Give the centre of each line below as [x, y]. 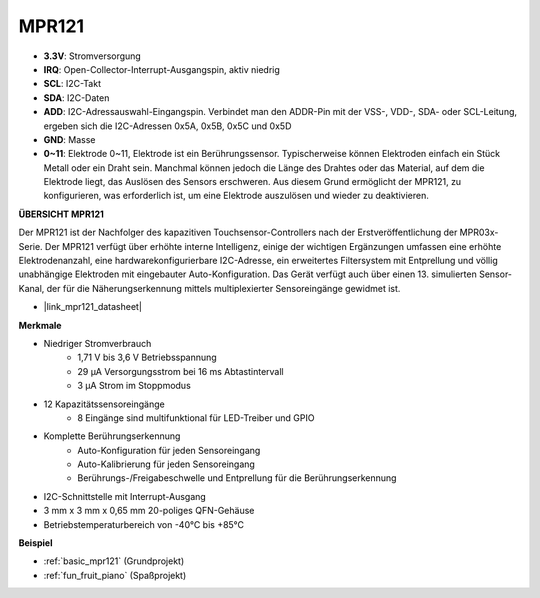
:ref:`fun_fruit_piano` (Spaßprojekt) [115, 575]
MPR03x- [479, 232]
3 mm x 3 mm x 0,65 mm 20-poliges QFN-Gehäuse [149, 511]
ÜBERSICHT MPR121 [61, 214]
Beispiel [35, 543]
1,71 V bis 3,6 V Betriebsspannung [147, 357]
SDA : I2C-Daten [76, 97]
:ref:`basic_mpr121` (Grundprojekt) [114, 561]
